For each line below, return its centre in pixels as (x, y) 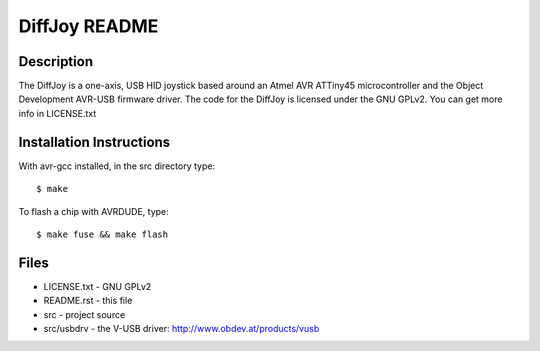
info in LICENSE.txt (57, 113)
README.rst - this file (88, 301)
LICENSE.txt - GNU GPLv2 (97, 286)
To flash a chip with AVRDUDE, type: (93, 211)
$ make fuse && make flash (102, 234)
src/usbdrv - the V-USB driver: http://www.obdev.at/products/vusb (181, 328)
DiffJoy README (88, 26)
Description (56, 61)
